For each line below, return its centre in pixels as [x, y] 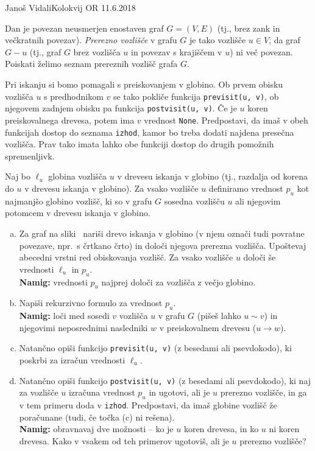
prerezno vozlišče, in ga [264, 392]
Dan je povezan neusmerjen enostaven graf [84, 28]
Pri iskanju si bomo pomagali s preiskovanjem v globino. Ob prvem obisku [144, 84]
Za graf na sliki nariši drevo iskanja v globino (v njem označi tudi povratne [162, 233]
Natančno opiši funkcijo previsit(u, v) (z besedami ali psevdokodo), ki [155, 348]
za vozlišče [39, 392]
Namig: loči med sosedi [64, 316]
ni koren [284, 429]
